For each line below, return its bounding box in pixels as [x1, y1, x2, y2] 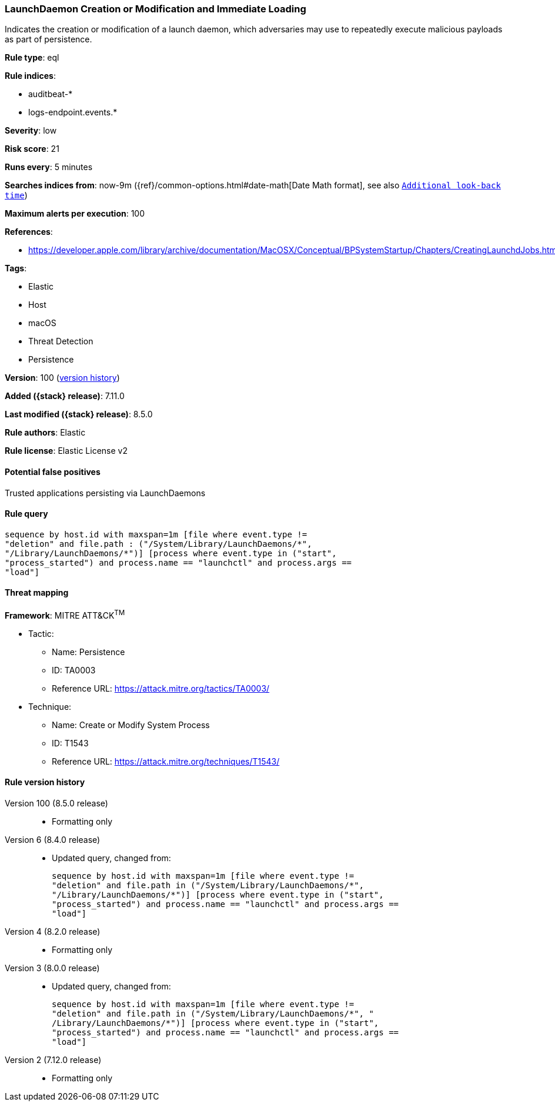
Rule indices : [5, 71, 56, 81]
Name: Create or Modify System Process [52, 719, 210, 730]
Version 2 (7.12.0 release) [5, 1054, 102, 1065]
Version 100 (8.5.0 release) [5, 798, 108, 808]
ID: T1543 [52, 738, 89, 748]
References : [5, 227, 53, 237]
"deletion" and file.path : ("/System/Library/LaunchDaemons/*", [5, 539, 312, 549]
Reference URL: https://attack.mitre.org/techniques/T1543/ [52, 756, 280, 766]
